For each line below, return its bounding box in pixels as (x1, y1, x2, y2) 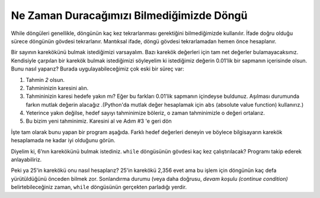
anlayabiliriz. (11, 156, 42, 163)
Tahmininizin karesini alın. (25, 84, 89, 91)
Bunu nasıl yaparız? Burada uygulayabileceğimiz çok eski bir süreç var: (11, 65, 184, 72)
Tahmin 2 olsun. (25, 76, 65, 83)
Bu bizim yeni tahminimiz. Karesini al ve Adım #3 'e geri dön (25, 117, 172, 124)
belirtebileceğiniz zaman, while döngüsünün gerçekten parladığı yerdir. (11, 184, 187, 191)
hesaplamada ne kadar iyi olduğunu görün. (11, 137, 116, 144)
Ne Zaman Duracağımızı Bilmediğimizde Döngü (11, 9, 248, 22)
